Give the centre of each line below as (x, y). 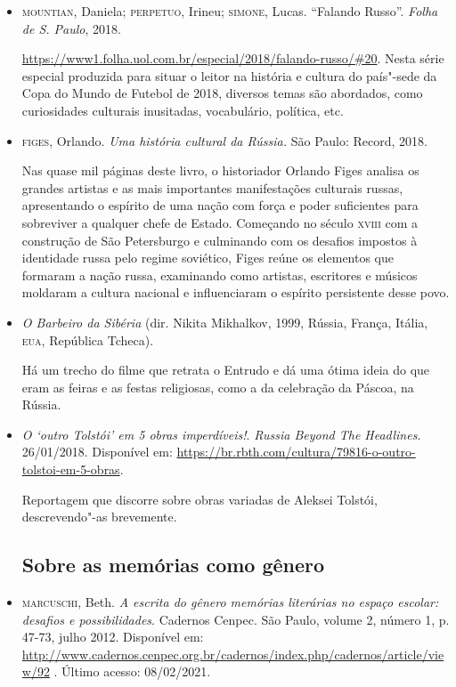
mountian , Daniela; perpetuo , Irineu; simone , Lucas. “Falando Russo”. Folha (230, 11)
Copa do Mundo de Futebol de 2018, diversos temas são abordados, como (222, 93)
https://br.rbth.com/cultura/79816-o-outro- (296, 452)
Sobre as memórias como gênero (173, 565)
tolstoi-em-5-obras (71, 469)
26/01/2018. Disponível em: (97, 452)
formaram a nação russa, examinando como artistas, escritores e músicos (220, 275)
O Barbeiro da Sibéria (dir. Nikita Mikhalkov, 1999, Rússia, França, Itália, (225, 322)
